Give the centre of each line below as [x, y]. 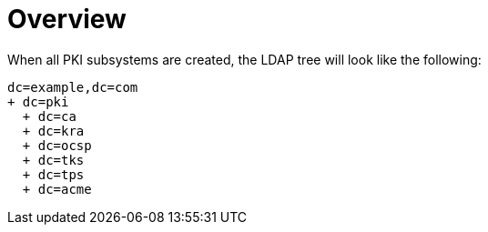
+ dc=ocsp [57, 145]
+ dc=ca [49, 116]
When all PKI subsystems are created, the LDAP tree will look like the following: [244, 59]
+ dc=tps [53, 174]
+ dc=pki [38, 101]
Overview [67, 19]
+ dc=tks [53, 160]
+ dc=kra [53, 131]
